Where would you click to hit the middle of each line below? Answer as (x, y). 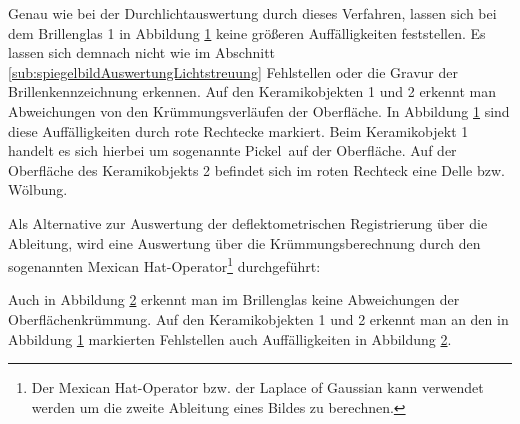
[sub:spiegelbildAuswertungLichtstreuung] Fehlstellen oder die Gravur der (233, 71)
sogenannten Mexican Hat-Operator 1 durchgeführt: (164, 264)
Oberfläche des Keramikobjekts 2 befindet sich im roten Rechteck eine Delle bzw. (256, 169)
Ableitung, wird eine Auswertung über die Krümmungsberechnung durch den (244, 242)
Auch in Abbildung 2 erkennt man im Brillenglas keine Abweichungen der (234, 299)
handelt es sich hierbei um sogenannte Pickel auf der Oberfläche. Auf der (232, 150)
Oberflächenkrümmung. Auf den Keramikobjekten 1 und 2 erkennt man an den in (258, 318)
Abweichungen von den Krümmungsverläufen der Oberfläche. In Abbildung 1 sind (259, 110)
